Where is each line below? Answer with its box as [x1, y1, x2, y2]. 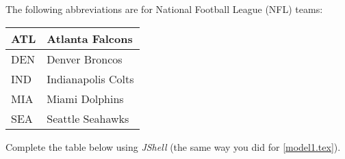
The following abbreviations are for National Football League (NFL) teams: [5, 2, 323, 16]
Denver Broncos [47, 50, 123, 67]
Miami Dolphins [47, 90, 124, 106]
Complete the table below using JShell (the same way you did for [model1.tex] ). [5, 139, 341, 154]
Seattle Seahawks [47, 110, 129, 126]
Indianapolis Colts [47, 70, 134, 87]
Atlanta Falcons [47, 30, 133, 46]
